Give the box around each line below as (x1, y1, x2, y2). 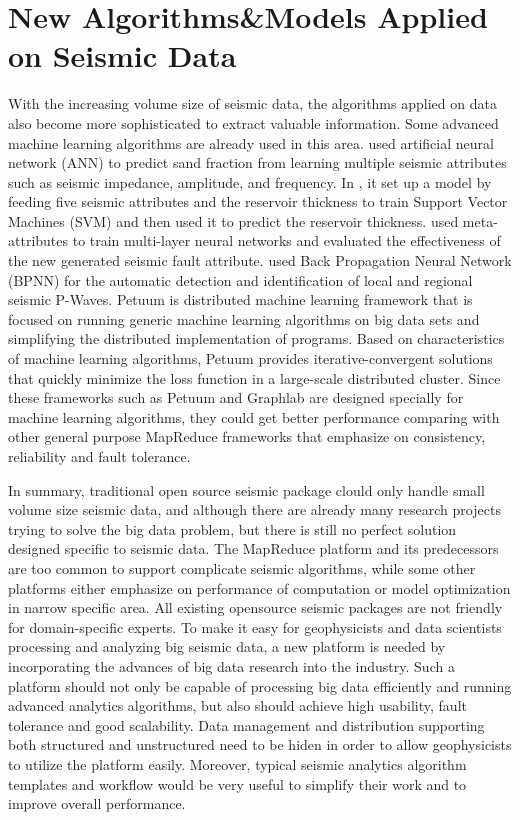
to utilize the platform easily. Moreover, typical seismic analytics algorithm (8, 753, 467, 774)
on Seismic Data (8, 35, 237, 76)
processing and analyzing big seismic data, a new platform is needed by (8, 636, 446, 657)
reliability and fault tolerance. (8, 446, 191, 466)
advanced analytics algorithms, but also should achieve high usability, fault (8, 695, 467, 716)
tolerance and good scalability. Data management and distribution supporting (8, 714, 485, 735)
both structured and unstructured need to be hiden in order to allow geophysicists (8, 734, 512, 755)
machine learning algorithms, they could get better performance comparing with (8, 406, 500, 427)
